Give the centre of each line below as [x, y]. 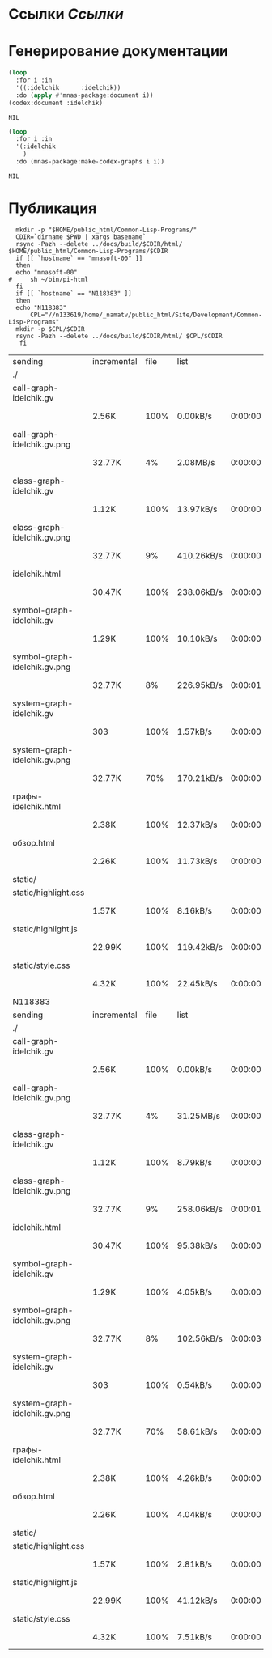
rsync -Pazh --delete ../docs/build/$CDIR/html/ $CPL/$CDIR [119, 336]
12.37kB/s [197, 825]
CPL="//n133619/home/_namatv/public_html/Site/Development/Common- [146, 315]
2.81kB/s [195, 1564]
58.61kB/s [197, 1431]
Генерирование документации [119, 51]
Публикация [53, 208]
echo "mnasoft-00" [47, 272]
